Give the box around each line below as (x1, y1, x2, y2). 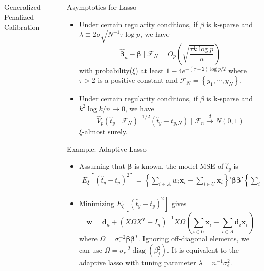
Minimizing (79, 197, 114, 208)
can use (79, 244, 103, 255)
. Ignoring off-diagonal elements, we (138, 233, 249, 244)
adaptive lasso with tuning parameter (79, 257, 196, 267)
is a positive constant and (98, 75, 178, 85)
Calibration (4, 21, 40, 32)
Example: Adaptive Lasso (67, 143, 147, 154)
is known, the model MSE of (134, 161, 224, 171)
